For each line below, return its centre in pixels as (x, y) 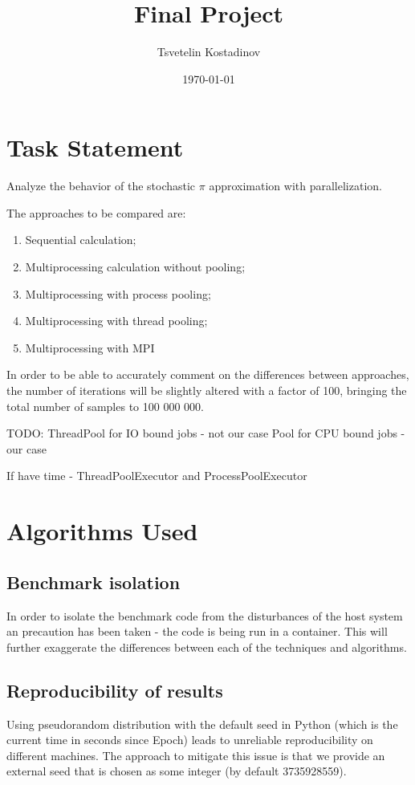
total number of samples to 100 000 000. (105, 406)
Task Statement (95, 147)
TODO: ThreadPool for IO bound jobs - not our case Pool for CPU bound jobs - (206, 433)
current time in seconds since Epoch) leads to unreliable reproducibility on (190, 740)
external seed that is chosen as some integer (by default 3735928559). (177, 771)
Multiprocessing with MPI (90, 347)
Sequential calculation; (81, 240)
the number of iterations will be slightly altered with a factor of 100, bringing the (207, 390)
